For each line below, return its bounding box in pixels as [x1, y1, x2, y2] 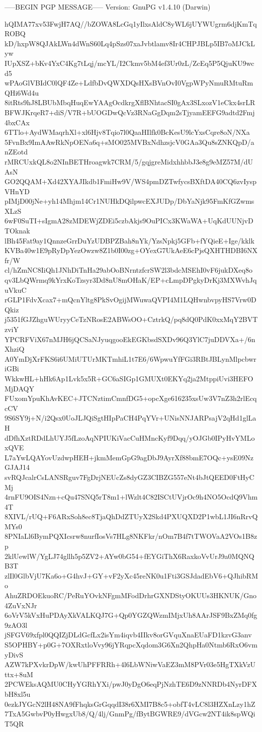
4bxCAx [5, 117, 30, 127]
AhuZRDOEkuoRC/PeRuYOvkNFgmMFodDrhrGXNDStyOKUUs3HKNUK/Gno [5, 590, 256, 601]
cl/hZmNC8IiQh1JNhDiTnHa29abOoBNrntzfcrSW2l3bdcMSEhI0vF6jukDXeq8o [5, 265, 252, 275]
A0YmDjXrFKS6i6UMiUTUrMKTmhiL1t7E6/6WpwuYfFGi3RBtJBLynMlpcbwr [5, 353, 256, 364]
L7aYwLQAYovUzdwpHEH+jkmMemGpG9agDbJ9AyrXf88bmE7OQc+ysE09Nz [5, 452, 253, 462]
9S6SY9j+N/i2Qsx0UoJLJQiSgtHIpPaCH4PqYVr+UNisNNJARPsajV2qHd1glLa [5, 413, 256, 423]
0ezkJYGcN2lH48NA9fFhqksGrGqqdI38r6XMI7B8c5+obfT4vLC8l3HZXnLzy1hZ [5, 698, 255, 709]
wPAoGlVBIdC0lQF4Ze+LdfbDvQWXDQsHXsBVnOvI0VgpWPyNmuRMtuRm [5, 77, 253, 88]
